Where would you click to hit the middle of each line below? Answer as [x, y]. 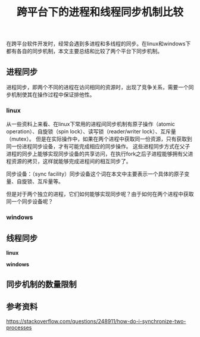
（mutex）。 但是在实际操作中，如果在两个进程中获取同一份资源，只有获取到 [99, 139]
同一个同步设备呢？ [30, 202]
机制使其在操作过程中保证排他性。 [53, 95]
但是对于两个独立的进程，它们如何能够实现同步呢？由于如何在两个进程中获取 [100, 194]
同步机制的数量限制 [41, 284]
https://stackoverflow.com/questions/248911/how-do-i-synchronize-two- [96, 322]
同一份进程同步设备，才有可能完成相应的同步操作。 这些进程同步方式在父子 [98, 146]
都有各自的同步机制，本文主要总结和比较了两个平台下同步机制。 [84, 51]
